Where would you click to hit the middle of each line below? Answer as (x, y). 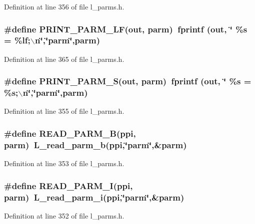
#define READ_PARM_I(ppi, (68, 185)
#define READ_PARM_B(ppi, (70, 133)
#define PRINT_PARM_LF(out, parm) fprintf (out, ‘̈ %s (126, 29)
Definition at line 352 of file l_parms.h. (64, 215)
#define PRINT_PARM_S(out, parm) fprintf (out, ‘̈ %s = (128, 81)
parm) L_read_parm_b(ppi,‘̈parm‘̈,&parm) (95, 144)
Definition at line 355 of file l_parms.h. (64, 111)
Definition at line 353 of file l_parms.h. (64, 163)
